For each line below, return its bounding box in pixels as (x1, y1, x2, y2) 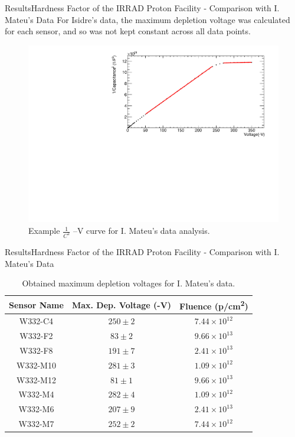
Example (28, 224, 60, 237)
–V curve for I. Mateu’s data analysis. (73, 224, 210, 237)
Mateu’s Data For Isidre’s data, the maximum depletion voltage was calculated (5, 13, 290, 25)
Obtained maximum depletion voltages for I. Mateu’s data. (22, 277, 235, 289)
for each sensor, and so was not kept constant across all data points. (5, 25, 251, 37)
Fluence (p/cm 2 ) (179, 298, 248, 312)
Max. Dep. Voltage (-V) (71, 298, 172, 311)
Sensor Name (9, 298, 64, 311)
